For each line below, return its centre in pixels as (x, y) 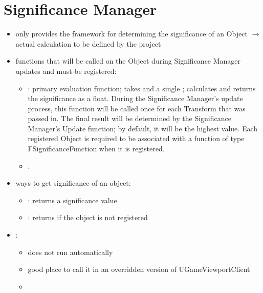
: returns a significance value (72, 200)
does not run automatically (70, 252)
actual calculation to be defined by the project (88, 43)
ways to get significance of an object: (73, 183)
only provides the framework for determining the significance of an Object (131, 34)
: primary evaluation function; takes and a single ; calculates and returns (142, 88)
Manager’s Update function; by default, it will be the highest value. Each (143, 128)
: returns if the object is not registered (88, 217)
